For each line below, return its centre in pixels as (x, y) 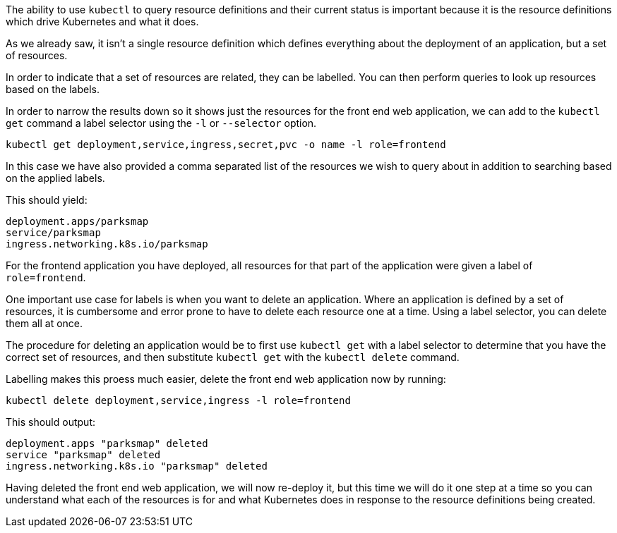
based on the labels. (53, 89)
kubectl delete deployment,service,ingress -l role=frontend (178, 400)
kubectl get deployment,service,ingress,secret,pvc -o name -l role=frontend (226, 145)
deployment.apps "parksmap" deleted (107, 443)
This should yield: (47, 200)
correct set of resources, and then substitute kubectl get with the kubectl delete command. (233, 357)
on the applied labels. (55, 178)
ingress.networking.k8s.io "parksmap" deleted (137, 466)
